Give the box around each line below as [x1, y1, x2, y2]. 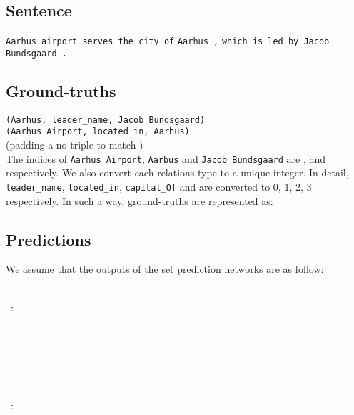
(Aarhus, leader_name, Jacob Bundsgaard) [6, 114, 206, 125]
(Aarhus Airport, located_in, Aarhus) [6, 126, 190, 137]
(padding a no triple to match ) [6, 137, 143, 152]
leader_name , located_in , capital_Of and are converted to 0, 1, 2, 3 [6, 179, 312, 194]
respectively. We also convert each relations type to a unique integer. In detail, [6, 165, 349, 180]
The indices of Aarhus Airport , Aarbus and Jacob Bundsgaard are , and [6, 151, 326, 166]
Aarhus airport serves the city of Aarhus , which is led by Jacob [6, 36, 330, 47]
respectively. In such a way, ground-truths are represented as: [6, 193, 273, 208]
